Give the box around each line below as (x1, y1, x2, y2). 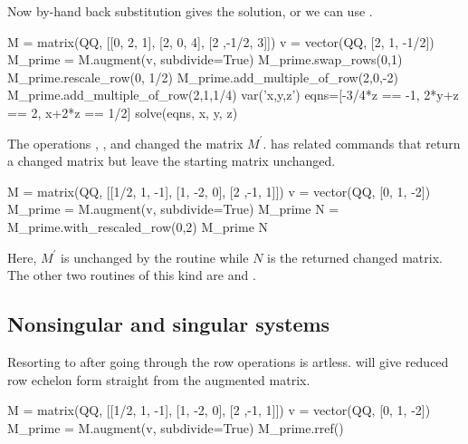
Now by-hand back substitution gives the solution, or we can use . (7, 2, 373, 20)
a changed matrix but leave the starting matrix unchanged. (7, 151, 336, 170)
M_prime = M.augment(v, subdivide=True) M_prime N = (7, 199, 339, 218)
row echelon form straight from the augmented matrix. (7, 370, 310, 389)
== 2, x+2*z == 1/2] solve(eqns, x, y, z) (7, 102, 238, 121)
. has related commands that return (263, 133, 461, 152)
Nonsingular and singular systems (7, 310, 330, 338)
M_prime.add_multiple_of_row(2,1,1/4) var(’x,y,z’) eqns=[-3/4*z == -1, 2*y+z (7, 85, 459, 104)
